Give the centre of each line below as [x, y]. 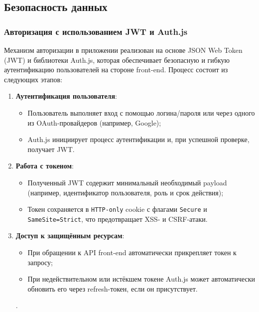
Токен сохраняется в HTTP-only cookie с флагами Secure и [117, 209]
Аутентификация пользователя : [66, 96]
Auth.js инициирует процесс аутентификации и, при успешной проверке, [138, 139]
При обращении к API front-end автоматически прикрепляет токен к [132, 252]
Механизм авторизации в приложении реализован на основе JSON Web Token [123, 50]
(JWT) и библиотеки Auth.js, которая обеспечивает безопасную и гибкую [117, 60]
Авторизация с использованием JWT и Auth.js [96, 31]
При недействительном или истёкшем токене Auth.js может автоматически [141, 279]
